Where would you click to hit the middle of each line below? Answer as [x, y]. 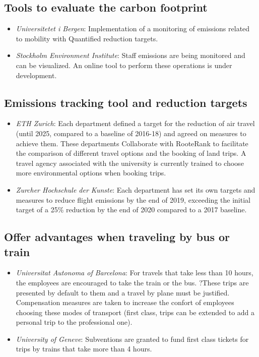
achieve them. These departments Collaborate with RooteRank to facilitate [132, 143]
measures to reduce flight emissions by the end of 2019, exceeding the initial [133, 199]
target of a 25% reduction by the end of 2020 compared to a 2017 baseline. [131, 210]
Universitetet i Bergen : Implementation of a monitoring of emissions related [133, 28]
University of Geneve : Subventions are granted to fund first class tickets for [132, 339]
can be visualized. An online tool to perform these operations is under [124, 65]
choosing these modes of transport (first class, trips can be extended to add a [135, 312]
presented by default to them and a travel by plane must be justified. [123, 292]
